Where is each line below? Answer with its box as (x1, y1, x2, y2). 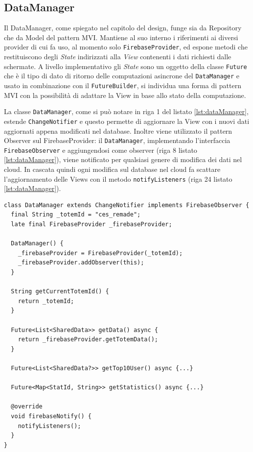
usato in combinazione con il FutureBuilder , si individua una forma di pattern (4, 80, 241, 90)
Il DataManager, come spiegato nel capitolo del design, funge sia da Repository (4, 23, 242, 33)
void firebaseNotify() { (11, 412, 92, 420)
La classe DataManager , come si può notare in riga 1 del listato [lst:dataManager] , (4, 106, 249, 117)
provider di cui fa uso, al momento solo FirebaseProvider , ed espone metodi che (4, 42, 248, 52)
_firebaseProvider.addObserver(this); (18, 259, 144, 266)
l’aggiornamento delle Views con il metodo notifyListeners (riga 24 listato (4, 173, 232, 184)
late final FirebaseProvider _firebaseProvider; (11, 221, 172, 228)
